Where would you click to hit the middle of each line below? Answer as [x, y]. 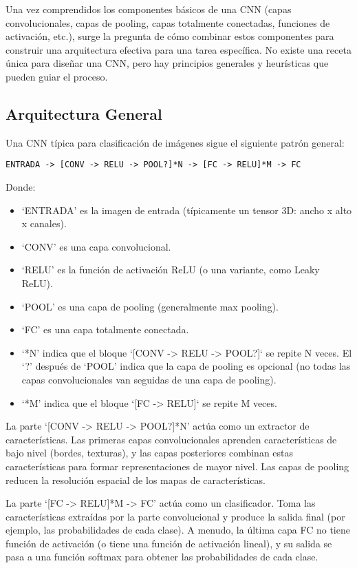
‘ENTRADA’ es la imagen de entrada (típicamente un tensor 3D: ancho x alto [187, 210]
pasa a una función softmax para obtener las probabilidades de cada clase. [162, 557]
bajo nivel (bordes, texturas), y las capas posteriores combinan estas [150, 453]
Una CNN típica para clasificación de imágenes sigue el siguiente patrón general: [175, 142]
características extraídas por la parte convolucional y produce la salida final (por [175, 516]
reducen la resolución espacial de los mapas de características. [136, 480]
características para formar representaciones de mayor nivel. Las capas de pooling [177, 466]
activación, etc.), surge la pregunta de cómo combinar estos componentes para [170, 36]
